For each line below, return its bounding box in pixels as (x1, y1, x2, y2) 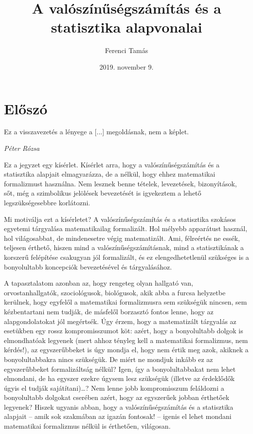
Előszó (4, 98, 48, 118)
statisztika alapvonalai (51, 17, 202, 37)
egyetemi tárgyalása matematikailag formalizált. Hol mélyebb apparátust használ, (4, 223, 248, 234)
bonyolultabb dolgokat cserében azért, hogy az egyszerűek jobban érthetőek (4, 392, 230, 402)
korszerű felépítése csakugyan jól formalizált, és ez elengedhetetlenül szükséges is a (4, 252, 249, 262)
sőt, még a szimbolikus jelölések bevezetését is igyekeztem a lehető (4, 188, 201, 198)
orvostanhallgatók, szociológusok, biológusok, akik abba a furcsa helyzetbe (4, 287, 226, 297)
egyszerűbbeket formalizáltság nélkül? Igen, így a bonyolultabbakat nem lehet (4, 363, 236, 374)
